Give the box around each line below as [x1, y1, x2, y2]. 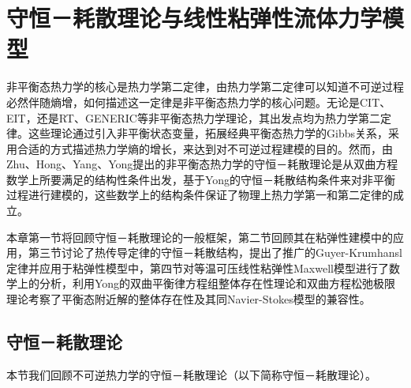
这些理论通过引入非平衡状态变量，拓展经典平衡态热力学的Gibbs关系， [28, 125, 388, 141]
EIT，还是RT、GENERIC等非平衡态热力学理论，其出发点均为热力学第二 [6, 109, 380, 126]
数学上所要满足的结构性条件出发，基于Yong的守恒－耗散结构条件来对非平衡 [6, 171, 396, 187]
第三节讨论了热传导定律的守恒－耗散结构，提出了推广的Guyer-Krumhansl [28, 244, 402, 261]
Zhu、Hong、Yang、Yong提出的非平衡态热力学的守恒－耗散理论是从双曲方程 [6, 156, 398, 172]
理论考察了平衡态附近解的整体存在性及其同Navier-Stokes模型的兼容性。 [6, 291, 371, 307]
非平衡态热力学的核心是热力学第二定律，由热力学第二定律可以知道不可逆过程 [6, 78, 404, 95]
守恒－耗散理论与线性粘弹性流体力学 [6, 2, 383, 34]
